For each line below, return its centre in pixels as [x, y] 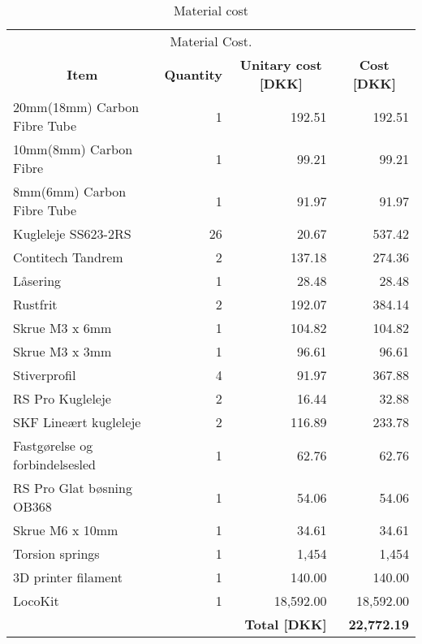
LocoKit [36, 601]
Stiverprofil [45, 375]
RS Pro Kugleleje [62, 398]
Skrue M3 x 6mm [62, 328]
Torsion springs [56, 553]
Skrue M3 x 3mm [62, 351]
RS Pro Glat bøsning [73, 488]
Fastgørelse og [53, 445]
